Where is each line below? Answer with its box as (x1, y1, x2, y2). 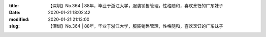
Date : (9, 10, 21, 16)
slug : (9, 23, 20, 29)
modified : (9, 16, 30, 22)
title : (9, 3, 19, 8)
